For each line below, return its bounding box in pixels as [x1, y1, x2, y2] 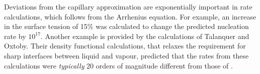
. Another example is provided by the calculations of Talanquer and [40, 30, 249, 41]
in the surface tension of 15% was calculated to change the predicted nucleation [4, 21, 249, 31]
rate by [4, 30, 26, 41]
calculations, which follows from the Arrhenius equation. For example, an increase [4, 11, 256, 21]
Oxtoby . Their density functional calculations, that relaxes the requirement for [4, 40, 246, 51]
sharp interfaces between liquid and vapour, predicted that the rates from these [4, 50, 249, 60]
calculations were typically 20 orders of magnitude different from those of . [4, 60, 233, 70]
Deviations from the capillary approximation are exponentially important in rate [4, 1, 252, 11]
